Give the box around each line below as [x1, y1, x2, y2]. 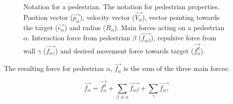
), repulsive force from [150, 33, 216, 43]
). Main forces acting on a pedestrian [114, 22, 225, 32]
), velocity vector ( [79, 12, 135, 22]
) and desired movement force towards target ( [55, 45, 194, 55]
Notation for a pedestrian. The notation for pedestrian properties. [23, 1, 220, 11]
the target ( [23, 22, 58, 32]
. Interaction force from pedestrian [27, 33, 130, 43]
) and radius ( [64, 22, 106, 32]
